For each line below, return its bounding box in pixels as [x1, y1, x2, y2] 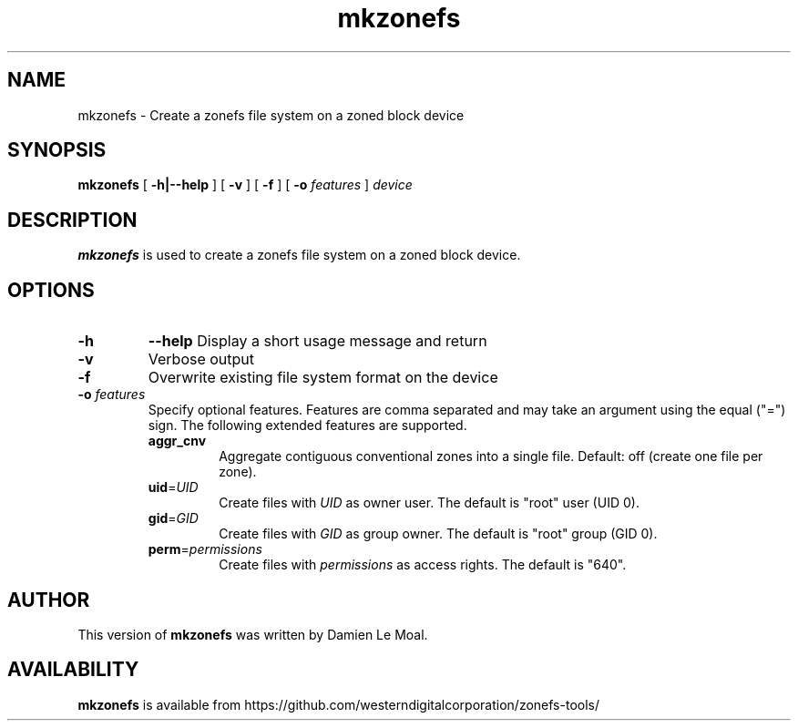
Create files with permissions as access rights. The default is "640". [219, 557, 627, 573]
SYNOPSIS [7, 138, 107, 162]
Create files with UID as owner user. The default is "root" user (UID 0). [219, 495, 639, 511]
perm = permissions [148, 541, 262, 558]
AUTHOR [7, 588, 90, 611]
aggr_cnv [148, 433, 207, 449]
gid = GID [148, 510, 199, 527]
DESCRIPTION [7, 208, 138, 231]
